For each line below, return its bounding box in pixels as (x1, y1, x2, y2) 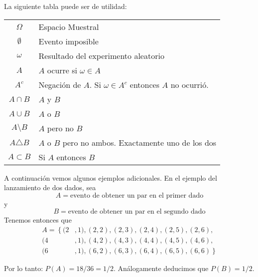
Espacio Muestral (38, 20, 99, 32)
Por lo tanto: (4, 263, 43, 274)
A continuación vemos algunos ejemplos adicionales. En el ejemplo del (4, 172, 217, 183)
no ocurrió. (170, 78, 209, 90)
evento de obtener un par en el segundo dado (68, 208, 206, 216)
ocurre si (47, 64, 78, 76)
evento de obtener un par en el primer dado (70, 192, 204, 199)
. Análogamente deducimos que (113, 263, 209, 274)
